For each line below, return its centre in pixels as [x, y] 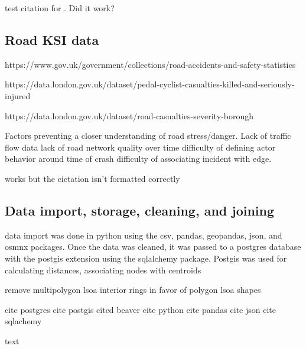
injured [18, 95]
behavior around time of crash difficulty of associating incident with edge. [138, 159]
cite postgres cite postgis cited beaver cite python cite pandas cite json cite [140, 309]
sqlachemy [23, 321]
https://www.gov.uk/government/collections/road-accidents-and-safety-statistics [150, 64]
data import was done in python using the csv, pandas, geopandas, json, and [144, 235]
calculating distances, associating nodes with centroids [103, 270]
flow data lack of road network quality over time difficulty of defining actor [140, 147]
